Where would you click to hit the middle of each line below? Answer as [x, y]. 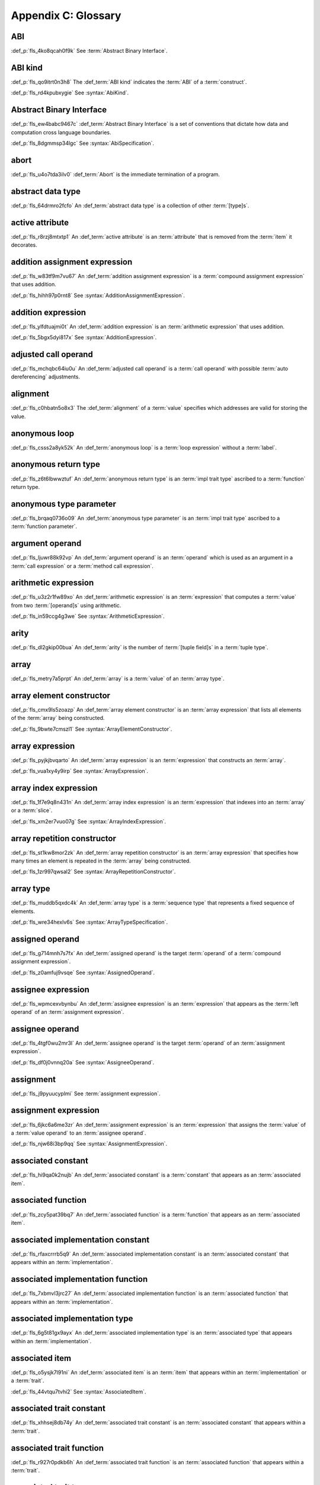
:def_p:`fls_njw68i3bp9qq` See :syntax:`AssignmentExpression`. [89, 1144]
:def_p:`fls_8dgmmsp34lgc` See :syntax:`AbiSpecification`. [82, 143]
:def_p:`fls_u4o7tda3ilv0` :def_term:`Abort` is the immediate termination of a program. [116, 174]
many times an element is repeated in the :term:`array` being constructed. [101, 861]
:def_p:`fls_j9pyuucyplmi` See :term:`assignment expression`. [86, 1094]
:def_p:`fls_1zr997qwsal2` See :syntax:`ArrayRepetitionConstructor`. [93, 872]
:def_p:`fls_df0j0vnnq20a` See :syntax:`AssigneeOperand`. [83, 1062]
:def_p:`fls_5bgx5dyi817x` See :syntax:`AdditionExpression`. [84, 337]
